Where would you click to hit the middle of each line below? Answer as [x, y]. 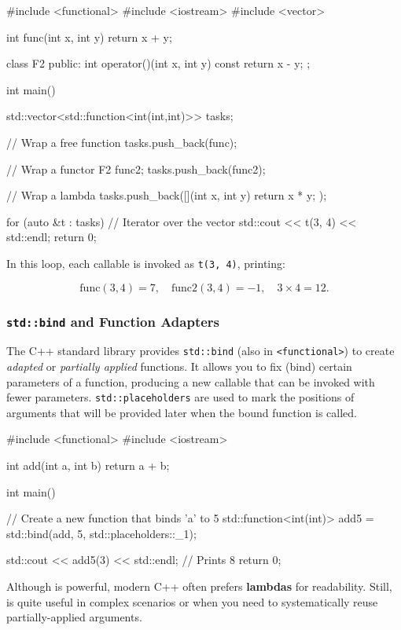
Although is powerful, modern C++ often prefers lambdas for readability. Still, [199, 586]
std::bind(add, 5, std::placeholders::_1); [101, 533]
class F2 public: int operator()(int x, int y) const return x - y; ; [158, 63]
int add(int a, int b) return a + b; [88, 465]
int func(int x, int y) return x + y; [89, 37]
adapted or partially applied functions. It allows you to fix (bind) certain [179, 366]
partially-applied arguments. [74, 617]
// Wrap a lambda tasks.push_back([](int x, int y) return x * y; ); [167, 195]
